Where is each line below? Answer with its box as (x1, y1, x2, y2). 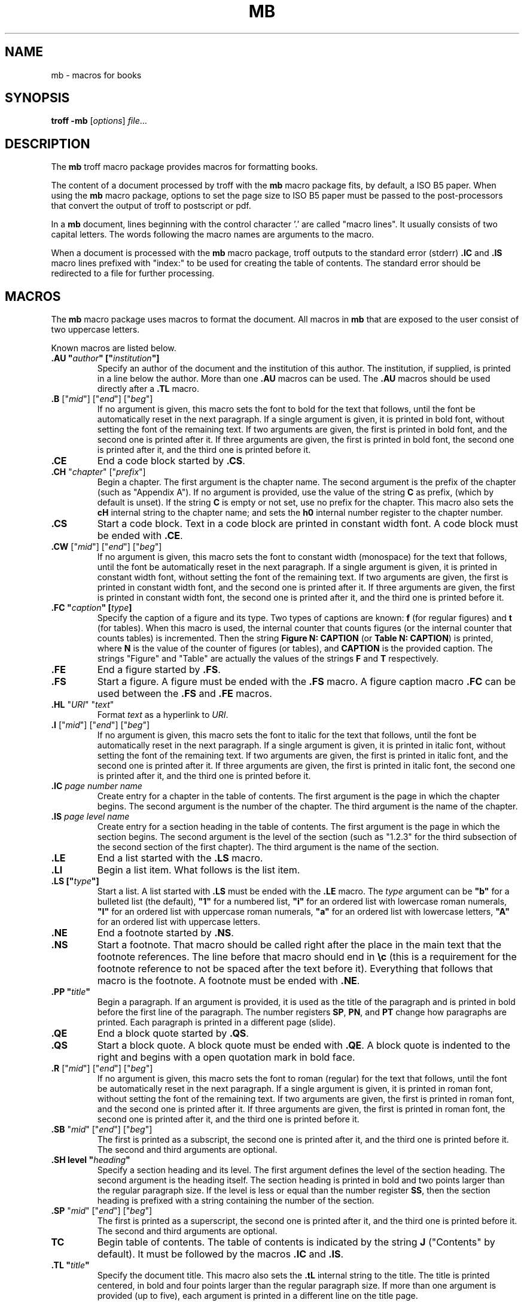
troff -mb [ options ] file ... (51, 115, 147, 126)
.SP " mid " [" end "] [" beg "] (51, 1205, 153, 1216)
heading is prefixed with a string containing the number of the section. (97, 1195, 374, 1206)
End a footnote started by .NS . (97, 927, 234, 939)
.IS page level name (51, 811, 130, 822)
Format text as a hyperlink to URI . (97, 710, 229, 720)
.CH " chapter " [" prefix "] (51, 467, 146, 477)
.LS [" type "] (51, 876, 99, 887)
